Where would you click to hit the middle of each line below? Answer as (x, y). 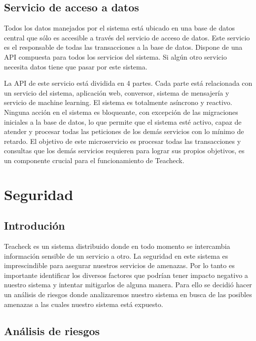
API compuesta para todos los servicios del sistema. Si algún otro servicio (115, 56)
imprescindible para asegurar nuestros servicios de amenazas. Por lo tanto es (119, 265)
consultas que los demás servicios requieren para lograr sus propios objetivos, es (124, 151)
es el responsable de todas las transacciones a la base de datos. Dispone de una (123, 47)
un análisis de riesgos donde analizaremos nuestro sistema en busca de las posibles (128, 294)
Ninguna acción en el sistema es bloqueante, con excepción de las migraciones (121, 112)
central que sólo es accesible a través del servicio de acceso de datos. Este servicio (127, 37)
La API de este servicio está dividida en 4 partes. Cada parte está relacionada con (128, 83)
